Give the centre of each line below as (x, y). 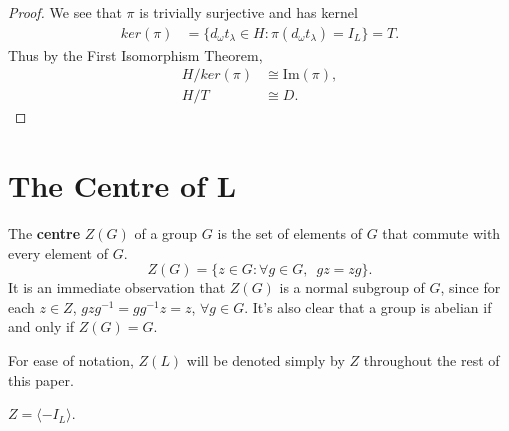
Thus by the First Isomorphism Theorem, (135, 54)
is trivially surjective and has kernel (248, 12)
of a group (166, 233)
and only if (41, 326)
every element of (58, 252)
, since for (470, 287)
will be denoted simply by (265, 359)
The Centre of (107, 185)
